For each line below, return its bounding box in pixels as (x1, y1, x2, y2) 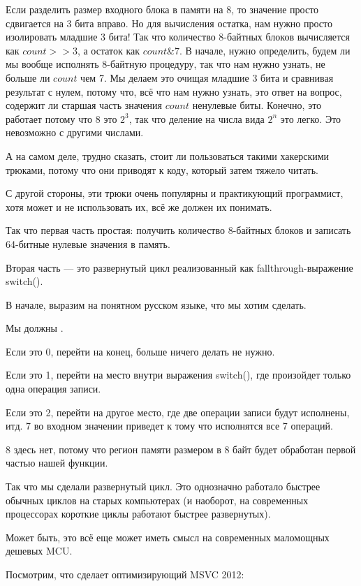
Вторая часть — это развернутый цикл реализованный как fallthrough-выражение (6, 260, 353, 274)
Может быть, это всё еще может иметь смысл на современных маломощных (6, 529, 330, 544)
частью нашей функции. (6, 455, 108, 470)
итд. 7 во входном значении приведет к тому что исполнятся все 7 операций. (6, 418, 333, 433)
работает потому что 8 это (6, 111, 117, 126)
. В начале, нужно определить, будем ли (179, 43, 351, 57)
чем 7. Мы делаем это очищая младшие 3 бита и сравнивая (80, 70, 334, 85)
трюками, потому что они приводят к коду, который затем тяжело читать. (6, 162, 318, 177)
